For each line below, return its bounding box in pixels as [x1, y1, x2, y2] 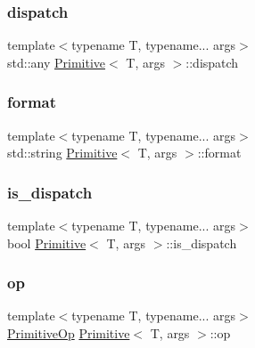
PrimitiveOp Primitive [7, 324, 130, 343]
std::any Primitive [7, 53, 106, 71]
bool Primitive [7, 233, 86, 252]
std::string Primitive [7, 143, 118, 162]
